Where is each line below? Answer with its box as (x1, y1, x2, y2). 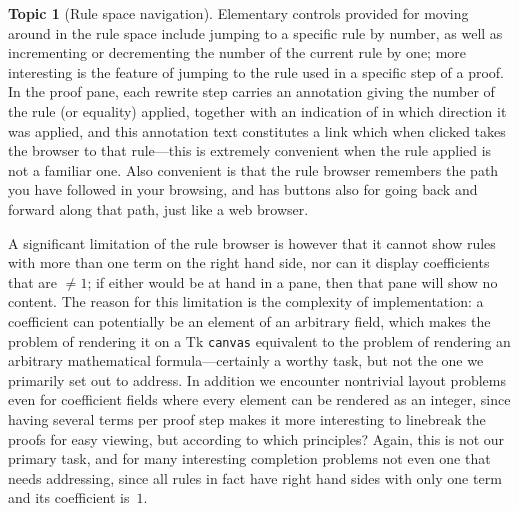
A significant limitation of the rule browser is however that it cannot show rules (8, 232, 496, 253)
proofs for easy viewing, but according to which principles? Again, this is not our (8, 428, 505, 449)
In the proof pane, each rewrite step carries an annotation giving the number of (8, 81, 495, 102)
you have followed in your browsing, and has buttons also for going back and (8, 179, 478, 200)
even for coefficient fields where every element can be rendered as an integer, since (8, 389, 511, 410)
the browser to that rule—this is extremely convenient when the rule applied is (8, 140, 492, 161)
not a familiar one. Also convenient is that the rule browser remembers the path (8, 159, 499, 180)
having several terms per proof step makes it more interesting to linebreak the (8, 408, 486, 429)
